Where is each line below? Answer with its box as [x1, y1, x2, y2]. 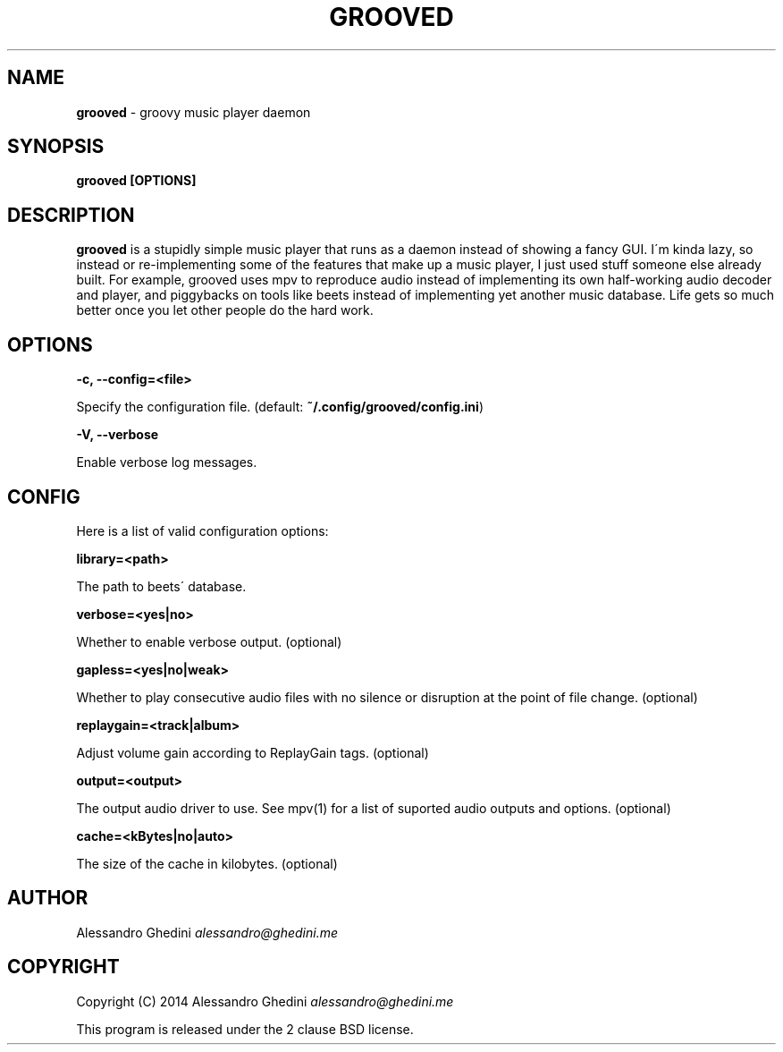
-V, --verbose [76, 427, 159, 443]
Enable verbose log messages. [76, 454, 257, 471]
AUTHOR [7, 887, 88, 910]
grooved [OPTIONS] [76, 173, 197, 189]
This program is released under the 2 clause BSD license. [76, 1021, 414, 1037]
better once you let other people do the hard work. [76, 302, 374, 318]
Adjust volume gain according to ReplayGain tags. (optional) [76, 744, 429, 760]
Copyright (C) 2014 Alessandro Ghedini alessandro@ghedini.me [76, 993, 454, 1009]
